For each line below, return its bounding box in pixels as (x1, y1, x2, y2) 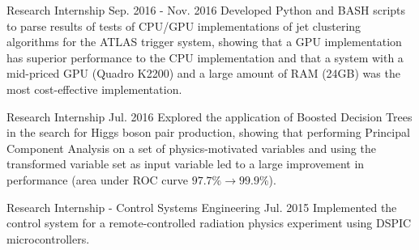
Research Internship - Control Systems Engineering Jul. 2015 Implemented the (6, 198, 397, 215)
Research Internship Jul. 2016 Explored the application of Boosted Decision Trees (6, 108, 413, 125)
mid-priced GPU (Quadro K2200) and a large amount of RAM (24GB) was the (6, 65, 400, 82)
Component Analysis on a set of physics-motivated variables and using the (6, 139, 376, 156)
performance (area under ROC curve (6, 171, 188, 188)
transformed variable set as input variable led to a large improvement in (6, 155, 365, 172)
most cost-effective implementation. (6, 80, 182, 97)
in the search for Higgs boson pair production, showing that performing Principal (6, 124, 410, 141)
